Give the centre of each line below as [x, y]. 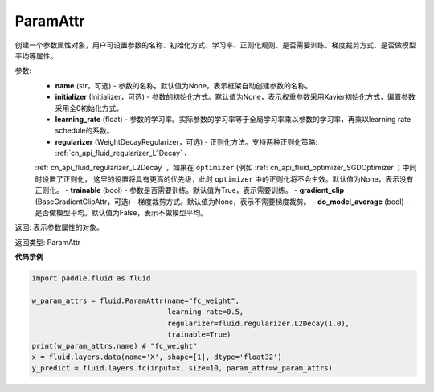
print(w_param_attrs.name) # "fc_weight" [115, 346]
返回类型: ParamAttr [47, 242]
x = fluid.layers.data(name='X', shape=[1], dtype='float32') [157, 357]
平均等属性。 [36, 55]
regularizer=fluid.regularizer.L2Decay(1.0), [258, 323]
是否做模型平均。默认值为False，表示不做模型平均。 [121, 213]
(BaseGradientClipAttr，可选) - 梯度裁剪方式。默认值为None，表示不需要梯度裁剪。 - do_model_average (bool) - [222, 202]
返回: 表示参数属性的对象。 [59, 227]
